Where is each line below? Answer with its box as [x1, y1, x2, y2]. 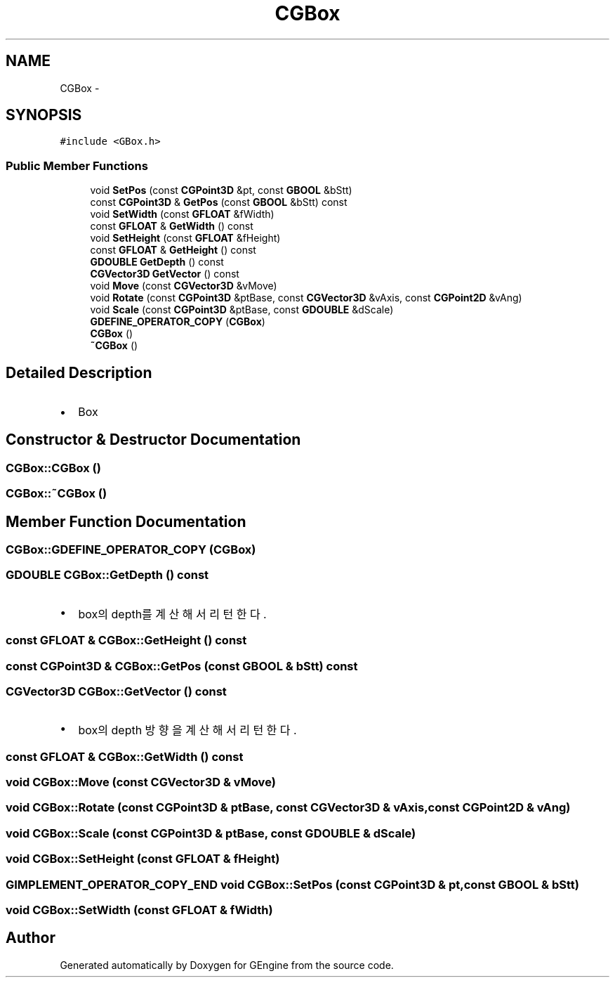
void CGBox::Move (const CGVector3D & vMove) [6, 775, 276, 790]
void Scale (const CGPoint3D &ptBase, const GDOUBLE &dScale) [90, 304, 394, 316]
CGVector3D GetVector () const [90, 268, 239, 280]
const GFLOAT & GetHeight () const [90, 244, 256, 256]
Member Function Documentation [6, 512, 246, 530]
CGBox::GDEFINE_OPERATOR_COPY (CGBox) [6, 542, 256, 557]
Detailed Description [6, 363, 152, 382]
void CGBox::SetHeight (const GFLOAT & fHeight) [6, 852, 280, 866]
